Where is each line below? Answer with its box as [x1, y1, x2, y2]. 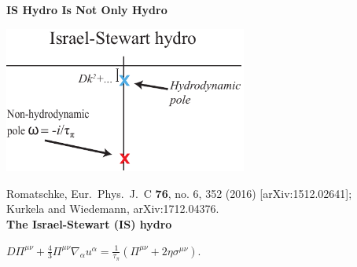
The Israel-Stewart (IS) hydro [6, 216, 172, 232]
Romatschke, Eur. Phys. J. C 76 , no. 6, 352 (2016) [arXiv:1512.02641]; [6, 185, 352, 201]
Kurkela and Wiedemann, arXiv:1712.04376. [6, 200, 219, 217]
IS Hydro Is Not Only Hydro [6, 2, 167, 17]
